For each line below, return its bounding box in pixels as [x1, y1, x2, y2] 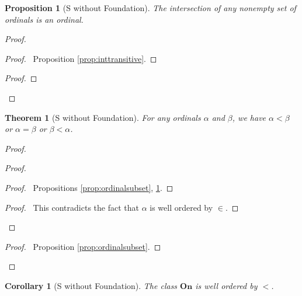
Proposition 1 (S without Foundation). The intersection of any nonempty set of [5, 2, 296, 13]
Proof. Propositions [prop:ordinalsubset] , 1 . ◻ [5, 181, 173, 193]
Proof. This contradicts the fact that [5, 201, 139, 213]
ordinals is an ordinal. [5, 13, 84, 25]
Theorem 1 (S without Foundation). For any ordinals [5, 111, 201, 123]
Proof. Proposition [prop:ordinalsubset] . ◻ [5, 240, 161, 252]
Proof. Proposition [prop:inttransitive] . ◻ [5, 52, 157, 64]
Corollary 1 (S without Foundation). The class [5, 279, 178, 291]
